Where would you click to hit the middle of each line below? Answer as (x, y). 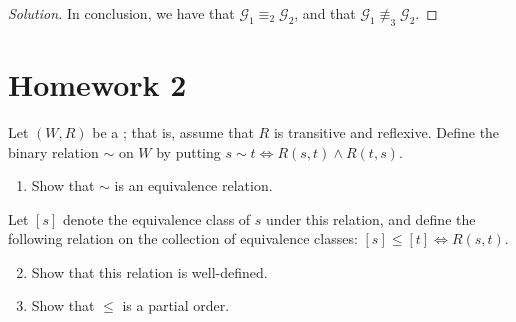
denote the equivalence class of (156, 218)
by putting (188, 151)
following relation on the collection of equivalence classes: (183, 238)
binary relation (53, 151)
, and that (325, 13)
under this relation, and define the (371, 218)
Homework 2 (97, 83)
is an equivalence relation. (193, 185)
